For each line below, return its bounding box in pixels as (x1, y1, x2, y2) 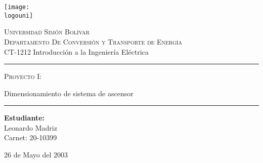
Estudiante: (4, 112, 45, 123)
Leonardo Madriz (4, 122, 57, 133)
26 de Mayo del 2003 (4, 149, 68, 160)
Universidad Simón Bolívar (4, 26, 90, 37)
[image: (4, 4, 30, 11)
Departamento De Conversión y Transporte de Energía (4, 36, 182, 47)
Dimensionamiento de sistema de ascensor (4, 88, 134, 98)
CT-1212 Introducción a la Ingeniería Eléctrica (4, 46, 149, 57)
